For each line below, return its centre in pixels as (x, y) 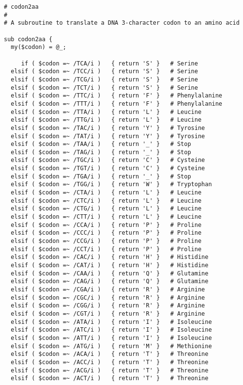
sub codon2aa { (28, 39)
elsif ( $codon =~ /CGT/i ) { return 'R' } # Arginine (108, 313)
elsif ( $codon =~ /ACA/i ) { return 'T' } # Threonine (110, 354)
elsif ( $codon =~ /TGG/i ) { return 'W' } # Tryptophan (111, 184)
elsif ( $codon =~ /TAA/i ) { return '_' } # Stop (101, 144)
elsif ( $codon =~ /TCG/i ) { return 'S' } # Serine (104, 79)
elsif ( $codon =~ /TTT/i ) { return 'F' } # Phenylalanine (117, 104)
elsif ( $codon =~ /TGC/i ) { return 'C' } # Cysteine (108, 160)
